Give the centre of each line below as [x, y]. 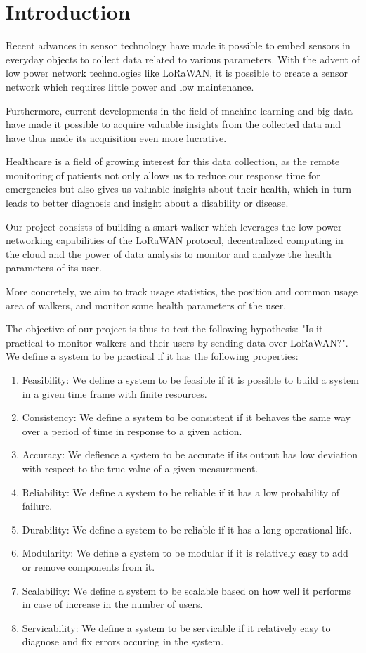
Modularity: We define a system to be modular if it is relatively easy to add [185, 553]
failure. [37, 506]
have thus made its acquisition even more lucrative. [116, 137]
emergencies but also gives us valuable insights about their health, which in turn [179, 189]
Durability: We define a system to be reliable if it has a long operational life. [187, 529]
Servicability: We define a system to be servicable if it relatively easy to [176, 627]
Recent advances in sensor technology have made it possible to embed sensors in [178, 45]
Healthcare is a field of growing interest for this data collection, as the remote [173, 161]
